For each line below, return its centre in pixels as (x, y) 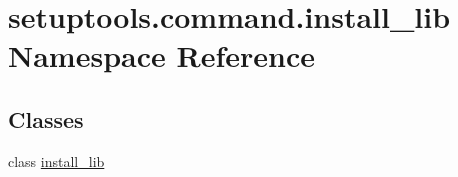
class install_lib (56, 160)
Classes (46, 118)
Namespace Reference (161, 55)
